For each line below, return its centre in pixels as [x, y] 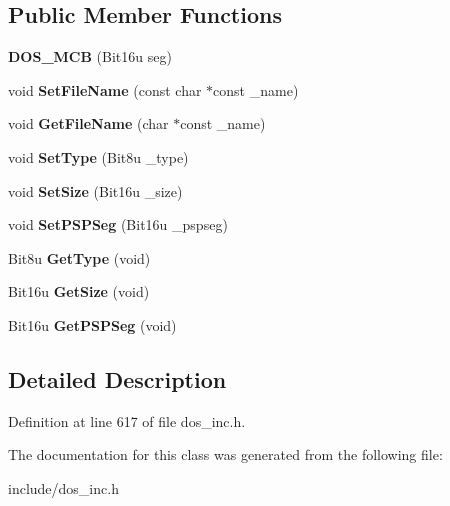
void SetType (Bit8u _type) [98, 156]
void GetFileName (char [88, 123]
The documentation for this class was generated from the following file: [225, 454]
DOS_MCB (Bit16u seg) [90, 56]
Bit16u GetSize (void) [79, 291]
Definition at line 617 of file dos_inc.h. [127, 420]
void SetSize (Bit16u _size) [95, 190]
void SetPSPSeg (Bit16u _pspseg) [118, 224]
